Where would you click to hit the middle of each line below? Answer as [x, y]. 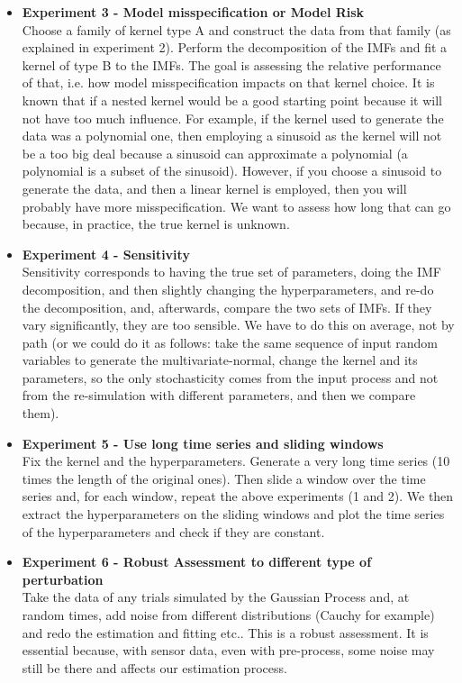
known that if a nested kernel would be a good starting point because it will [232, 100]
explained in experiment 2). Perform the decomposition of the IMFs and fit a [235, 47]
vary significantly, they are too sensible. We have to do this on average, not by [238, 325]
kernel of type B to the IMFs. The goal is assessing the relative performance [231, 64]
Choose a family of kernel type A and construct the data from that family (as [236, 29]
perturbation [63, 579]
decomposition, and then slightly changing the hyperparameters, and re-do [228, 289]
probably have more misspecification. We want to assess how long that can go [236, 206]
